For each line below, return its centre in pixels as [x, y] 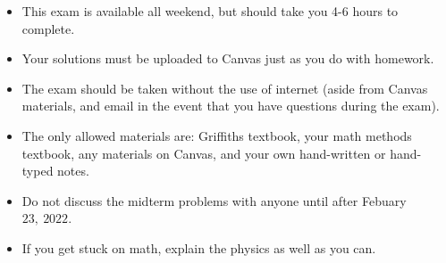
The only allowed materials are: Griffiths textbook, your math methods [217, 135]
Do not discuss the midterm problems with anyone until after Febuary [214, 200]
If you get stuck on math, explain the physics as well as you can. [199, 247]
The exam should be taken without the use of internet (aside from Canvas [225, 88]
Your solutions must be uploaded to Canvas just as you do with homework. [228, 58]
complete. [48, 28]
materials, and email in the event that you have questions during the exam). [231, 106]
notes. [73, 171]
